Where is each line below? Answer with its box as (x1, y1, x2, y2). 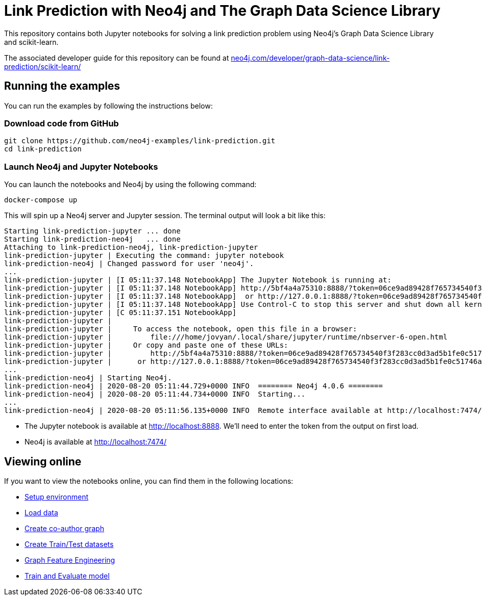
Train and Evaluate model (25, 571, 110, 580)
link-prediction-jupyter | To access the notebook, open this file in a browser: (4, 325, 357, 333)
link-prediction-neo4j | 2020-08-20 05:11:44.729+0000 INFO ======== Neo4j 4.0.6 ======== (4, 382, 383, 390)
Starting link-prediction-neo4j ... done (4, 235, 181, 244)
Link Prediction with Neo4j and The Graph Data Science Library (4, 2, 441, 19)
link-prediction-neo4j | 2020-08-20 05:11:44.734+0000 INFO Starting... (4, 390, 306, 399)
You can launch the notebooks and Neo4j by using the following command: (4, 180, 257, 189)
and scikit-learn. (4, 37, 59, 46)
